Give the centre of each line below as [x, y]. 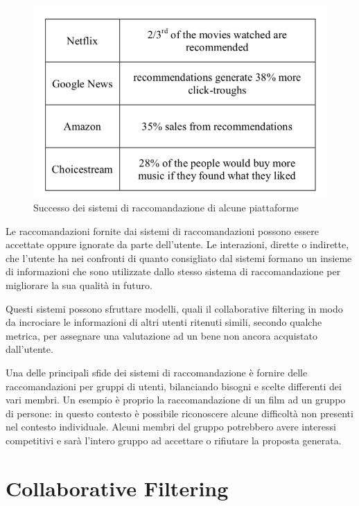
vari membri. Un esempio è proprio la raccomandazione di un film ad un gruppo [176, 400]
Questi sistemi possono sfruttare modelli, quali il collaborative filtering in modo [174, 308]
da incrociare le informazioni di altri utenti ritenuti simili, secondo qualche [164, 322]
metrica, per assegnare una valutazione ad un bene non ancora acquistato [161, 335]
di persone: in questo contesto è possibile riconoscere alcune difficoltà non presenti [179, 413]
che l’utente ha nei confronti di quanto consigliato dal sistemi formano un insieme [179, 258]
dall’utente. [29, 349]
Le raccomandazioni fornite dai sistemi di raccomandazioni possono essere [162, 230]
